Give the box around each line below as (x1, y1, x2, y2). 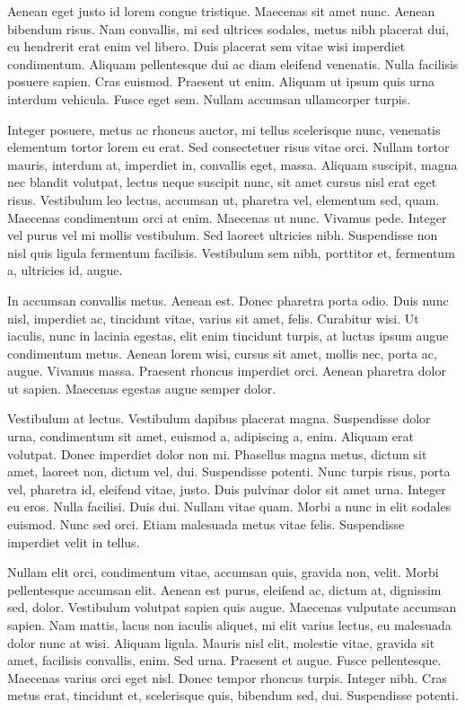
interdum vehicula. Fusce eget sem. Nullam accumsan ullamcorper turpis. (7, 89, 411, 108)
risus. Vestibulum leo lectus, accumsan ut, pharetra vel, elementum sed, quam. (7, 190, 440, 209)
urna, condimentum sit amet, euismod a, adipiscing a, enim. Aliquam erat (7, 427, 414, 446)
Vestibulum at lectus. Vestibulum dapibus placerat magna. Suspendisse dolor (7, 409, 431, 428)
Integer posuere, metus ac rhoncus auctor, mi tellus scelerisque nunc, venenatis (7, 120, 441, 138)
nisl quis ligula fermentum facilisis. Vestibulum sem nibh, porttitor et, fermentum (7, 243, 455, 262)
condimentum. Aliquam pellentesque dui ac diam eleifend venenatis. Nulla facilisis (7, 54, 459, 73)
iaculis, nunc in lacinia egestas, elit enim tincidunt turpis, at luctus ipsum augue (7, 326, 449, 345)
